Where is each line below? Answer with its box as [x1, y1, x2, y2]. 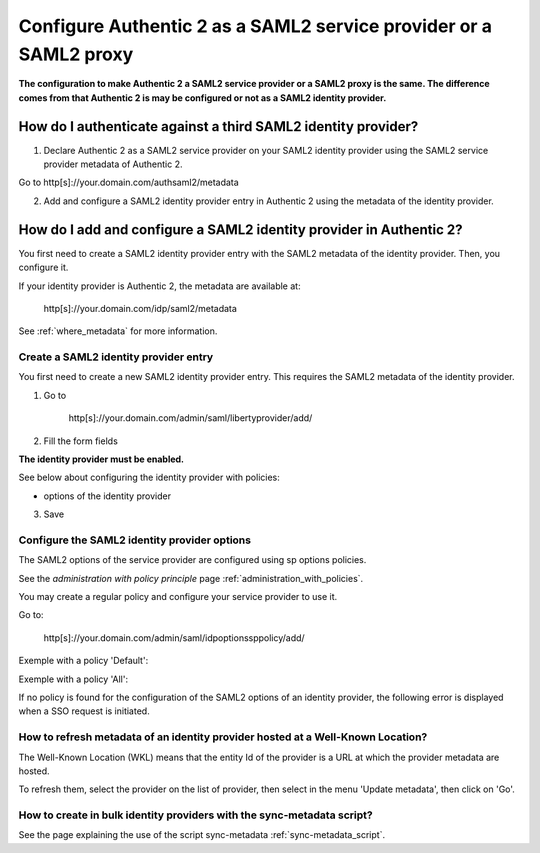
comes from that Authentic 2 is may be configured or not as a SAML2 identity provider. [18, 91, 387, 104]
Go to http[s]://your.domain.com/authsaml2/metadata [18, 176, 239, 189]
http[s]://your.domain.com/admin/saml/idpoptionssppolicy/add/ [43, 631, 305, 644]
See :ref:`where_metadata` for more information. [18, 325, 218, 337]
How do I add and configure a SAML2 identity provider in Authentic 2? [18, 221, 464, 238]
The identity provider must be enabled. [18, 453, 185, 465]
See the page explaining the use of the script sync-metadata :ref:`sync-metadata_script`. [18, 829, 385, 841]
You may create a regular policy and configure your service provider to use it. [18, 591, 338, 603]
